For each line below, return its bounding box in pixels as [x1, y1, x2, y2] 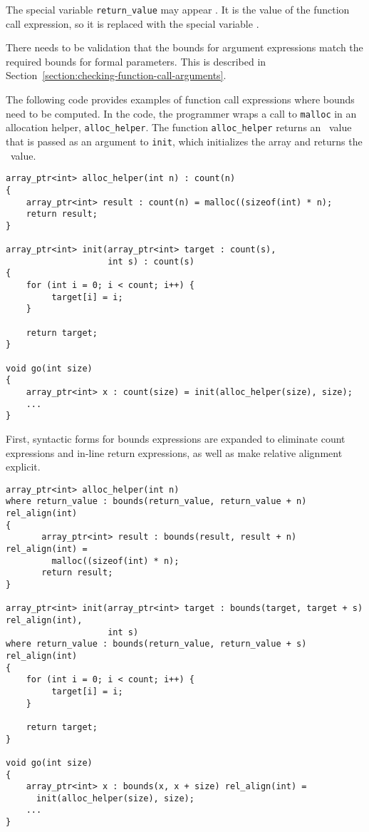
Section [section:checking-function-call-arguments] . [6, 68, 227, 83]
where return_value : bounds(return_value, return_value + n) [6, 496, 307, 507]
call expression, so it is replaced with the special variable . [6, 16, 259, 31]
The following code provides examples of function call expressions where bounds [6, 92, 355, 107]
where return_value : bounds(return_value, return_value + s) [6, 639, 307, 649]
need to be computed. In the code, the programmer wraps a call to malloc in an [6, 106, 357, 120]
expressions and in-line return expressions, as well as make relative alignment [6, 445, 343, 460]
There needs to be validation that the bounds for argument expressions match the [6, 40, 363, 55]
